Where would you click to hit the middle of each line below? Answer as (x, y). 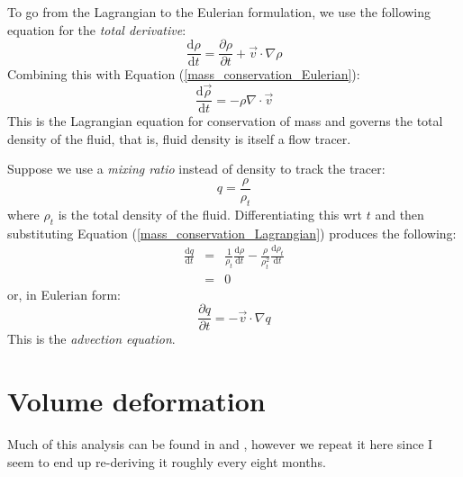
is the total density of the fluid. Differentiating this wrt (210, 214)
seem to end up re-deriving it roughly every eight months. (167, 461)
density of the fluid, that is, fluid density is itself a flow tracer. (179, 138)
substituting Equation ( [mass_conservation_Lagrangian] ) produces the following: (232, 233)
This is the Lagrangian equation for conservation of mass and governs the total (225, 121)
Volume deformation (136, 401)
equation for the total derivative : (97, 29)
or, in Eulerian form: (64, 294)
